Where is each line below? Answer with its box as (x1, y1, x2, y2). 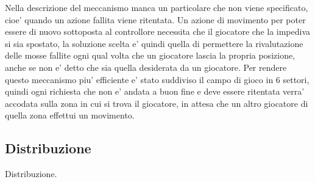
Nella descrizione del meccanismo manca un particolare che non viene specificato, (5, 1, 308, 13)
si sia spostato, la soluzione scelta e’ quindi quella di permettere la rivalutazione (5, 37, 303, 49)
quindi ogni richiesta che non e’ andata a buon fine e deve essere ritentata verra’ (5, 85, 305, 98)
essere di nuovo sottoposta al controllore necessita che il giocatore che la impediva (5, 25, 311, 38)
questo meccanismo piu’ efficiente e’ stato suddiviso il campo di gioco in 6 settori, (5, 73, 310, 86)
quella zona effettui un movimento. (5, 109, 135, 122)
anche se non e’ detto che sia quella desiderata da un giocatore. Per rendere (5, 60, 287, 73)
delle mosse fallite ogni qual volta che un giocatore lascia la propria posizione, (5, 49, 296, 62)
